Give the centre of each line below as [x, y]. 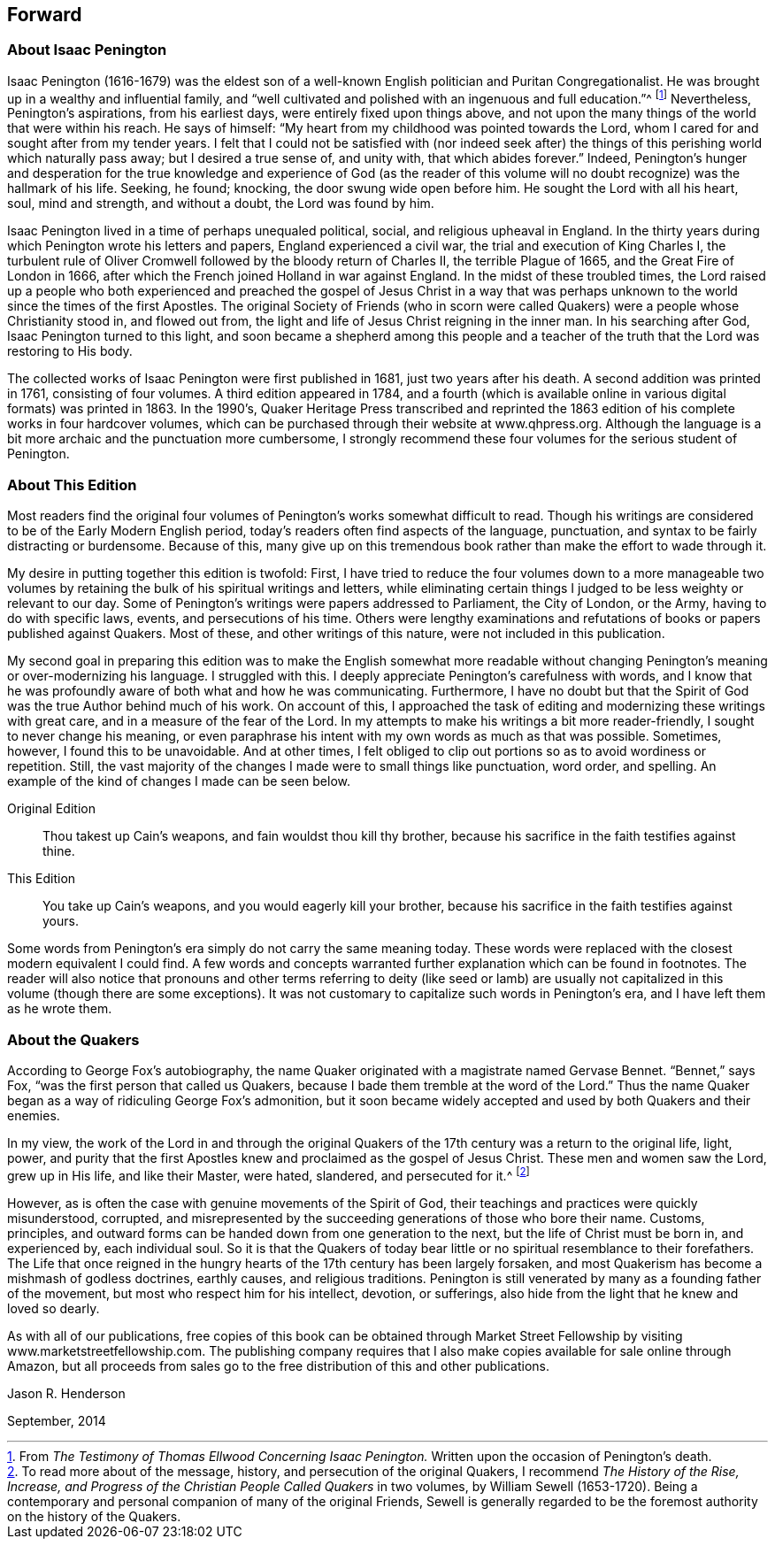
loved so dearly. [54, 1308]
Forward [45, 15]
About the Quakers [73, 1039]
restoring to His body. [70, 351]
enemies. [34, 1115]
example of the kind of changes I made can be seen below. [179, 781]
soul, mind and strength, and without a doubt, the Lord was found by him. [221, 204]
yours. [61, 921]
